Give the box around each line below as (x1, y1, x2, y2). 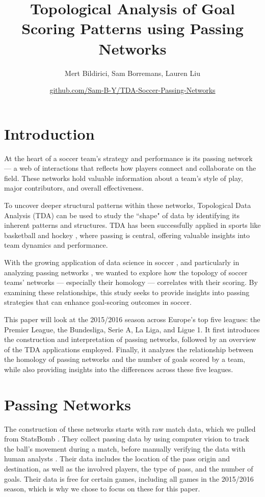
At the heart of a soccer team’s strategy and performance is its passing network (4, 152, 253, 163)
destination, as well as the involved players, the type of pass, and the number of (4, 463, 253, 474)
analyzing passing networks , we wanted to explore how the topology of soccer (4, 267, 248, 277)
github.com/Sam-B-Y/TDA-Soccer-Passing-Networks (49, 85, 216, 95)
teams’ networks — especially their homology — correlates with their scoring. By (4, 277, 258, 287)
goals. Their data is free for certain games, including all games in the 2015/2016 (4, 473, 254, 484)
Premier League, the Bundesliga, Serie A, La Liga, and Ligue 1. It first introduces (4, 324, 260, 334)
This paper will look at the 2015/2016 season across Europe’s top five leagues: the (4, 313, 260, 324)
